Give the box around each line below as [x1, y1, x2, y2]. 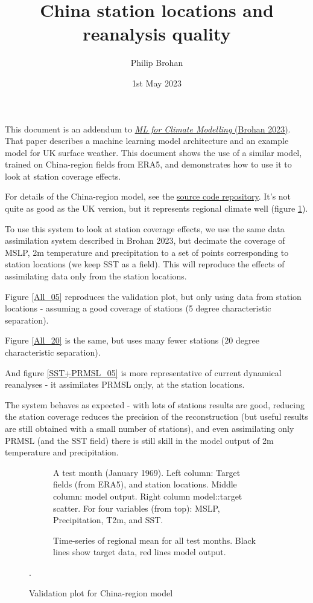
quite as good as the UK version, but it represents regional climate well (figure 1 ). [5, 202, 308, 215]
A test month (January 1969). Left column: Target [53, 466, 241, 478]
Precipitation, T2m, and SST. [53, 513, 163, 526]
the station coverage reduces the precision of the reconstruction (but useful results [5, 410, 308, 423]
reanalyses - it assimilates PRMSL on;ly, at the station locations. [5, 378, 245, 391]
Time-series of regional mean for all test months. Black [53, 533, 256, 546]
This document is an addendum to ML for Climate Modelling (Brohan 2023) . [5, 122, 291, 135]
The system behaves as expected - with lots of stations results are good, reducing [5, 398, 305, 411]
